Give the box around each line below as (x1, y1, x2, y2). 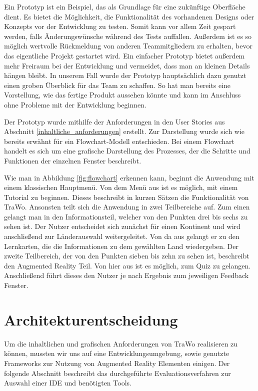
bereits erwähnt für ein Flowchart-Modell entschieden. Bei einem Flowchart (4, 135, 234, 146)
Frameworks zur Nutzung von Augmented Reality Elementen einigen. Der (4, 357, 230, 368)
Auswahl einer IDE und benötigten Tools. (4, 377, 131, 388)
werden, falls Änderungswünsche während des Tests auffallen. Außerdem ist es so (4, 30, 252, 41)
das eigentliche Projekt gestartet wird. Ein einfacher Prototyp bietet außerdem (4, 50, 245, 60)
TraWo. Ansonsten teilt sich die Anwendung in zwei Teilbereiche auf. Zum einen (4, 201, 250, 212)
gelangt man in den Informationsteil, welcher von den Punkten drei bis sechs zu (4, 211, 248, 221)
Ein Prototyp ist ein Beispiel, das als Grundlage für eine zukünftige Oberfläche (4, 1, 245, 11)
